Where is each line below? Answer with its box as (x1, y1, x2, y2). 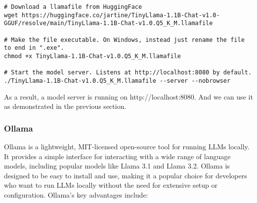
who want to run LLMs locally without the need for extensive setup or (4, 180, 218, 190)
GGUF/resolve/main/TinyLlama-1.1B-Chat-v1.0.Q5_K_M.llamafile (4, 20, 213, 27)
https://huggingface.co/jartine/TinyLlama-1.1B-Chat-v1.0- (21, 11, 220, 19)
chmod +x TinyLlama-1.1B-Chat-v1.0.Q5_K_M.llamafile (4, 52, 181, 60)
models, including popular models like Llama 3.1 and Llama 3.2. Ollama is (4, 161, 230, 171)
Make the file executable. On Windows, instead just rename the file (11, 36, 245, 43)
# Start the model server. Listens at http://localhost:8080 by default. (4, 69, 252, 76)
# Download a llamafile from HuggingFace (4, 3, 142, 10)
